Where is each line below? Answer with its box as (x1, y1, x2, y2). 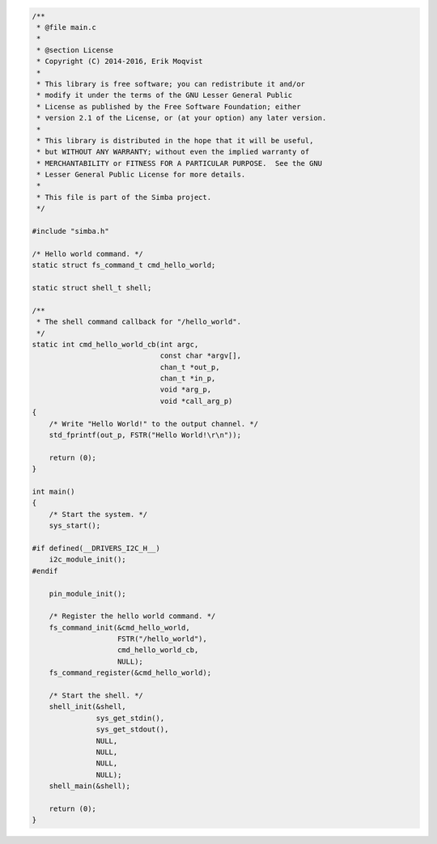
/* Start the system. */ (49, 510, 148, 519)
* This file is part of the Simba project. (36, 193, 212, 201)
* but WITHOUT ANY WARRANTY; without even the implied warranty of (36, 147, 310, 157)
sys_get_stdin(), (95, 713, 165, 723)
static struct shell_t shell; (32, 283, 152, 292)
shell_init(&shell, (49, 702, 127, 711)
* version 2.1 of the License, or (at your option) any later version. (36, 113, 327, 123)
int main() (32, 487, 75, 496)
